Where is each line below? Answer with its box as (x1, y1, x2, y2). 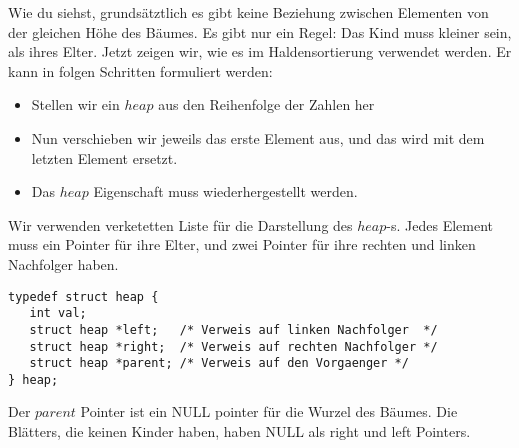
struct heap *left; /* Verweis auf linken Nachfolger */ (29, 322, 438, 337)
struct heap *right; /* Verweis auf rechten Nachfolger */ (29, 339, 438, 354)
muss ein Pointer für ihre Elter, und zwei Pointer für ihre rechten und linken (8, 234, 476, 255)
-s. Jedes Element (386, 214, 493, 235)
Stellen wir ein (31, 94, 120, 115)
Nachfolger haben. (8, 253, 119, 274)
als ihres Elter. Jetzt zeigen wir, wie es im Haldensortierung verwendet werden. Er (8, 41, 512, 62)
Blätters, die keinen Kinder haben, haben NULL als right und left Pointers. (8, 421, 471, 442)
